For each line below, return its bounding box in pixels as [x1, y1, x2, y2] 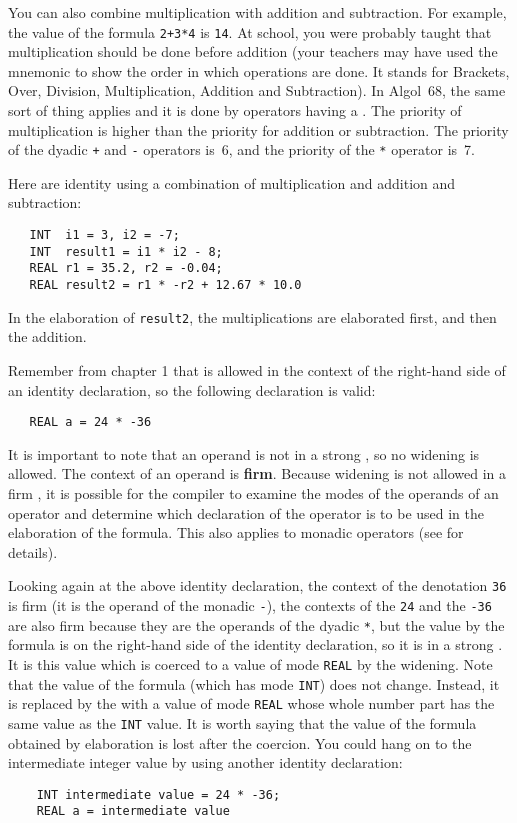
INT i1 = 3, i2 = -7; [29, 228, 180, 243]
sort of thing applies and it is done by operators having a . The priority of [8, 100, 462, 121]
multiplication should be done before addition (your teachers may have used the [8, 41, 498, 62]
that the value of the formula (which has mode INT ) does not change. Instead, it [8, 673, 500, 694]
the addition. [8, 326, 87, 347]
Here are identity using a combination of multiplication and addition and [8, 172, 456, 193]
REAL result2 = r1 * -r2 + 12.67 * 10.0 [29, 278, 302, 293]
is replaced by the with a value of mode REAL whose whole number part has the [8, 693, 495, 714]
